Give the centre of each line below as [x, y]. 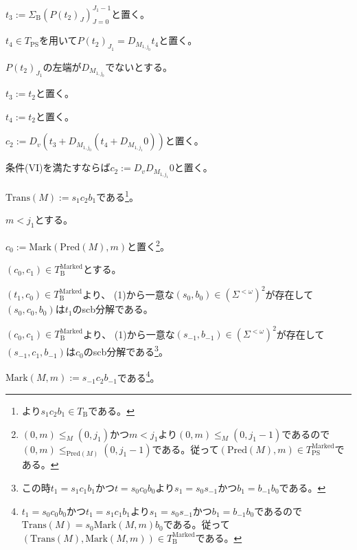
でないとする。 [139, 66]
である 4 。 [138, 376]
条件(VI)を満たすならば [58, 167]
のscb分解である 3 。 [126, 351]
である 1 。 [117, 195]
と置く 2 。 [148, 245]
